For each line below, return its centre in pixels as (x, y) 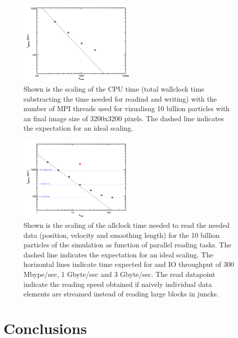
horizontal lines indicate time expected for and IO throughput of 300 (129, 264)
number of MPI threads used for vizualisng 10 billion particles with (127, 108)
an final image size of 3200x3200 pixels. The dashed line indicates (124, 118)
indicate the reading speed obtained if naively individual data (118, 284)
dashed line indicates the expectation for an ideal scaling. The (118, 254)
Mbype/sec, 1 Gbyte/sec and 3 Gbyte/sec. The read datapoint (119, 274)
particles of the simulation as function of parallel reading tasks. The (127, 245)
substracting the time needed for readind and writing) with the (120, 98)
